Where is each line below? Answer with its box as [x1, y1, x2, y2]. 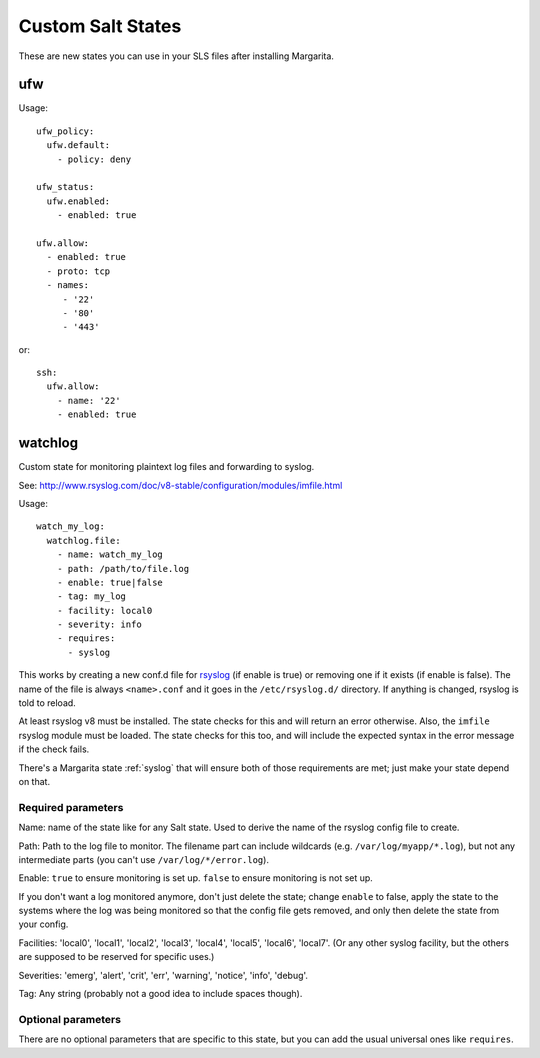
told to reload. [18, 697, 77, 709]
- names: [46, 280, 90, 291]
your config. [18, 918, 69, 930]
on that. [18, 775, 50, 787]
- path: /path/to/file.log [56, 563, 190, 574]
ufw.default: [46, 140, 111, 151]
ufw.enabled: [46, 195, 111, 207]
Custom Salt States [18, 15, 182, 37]
